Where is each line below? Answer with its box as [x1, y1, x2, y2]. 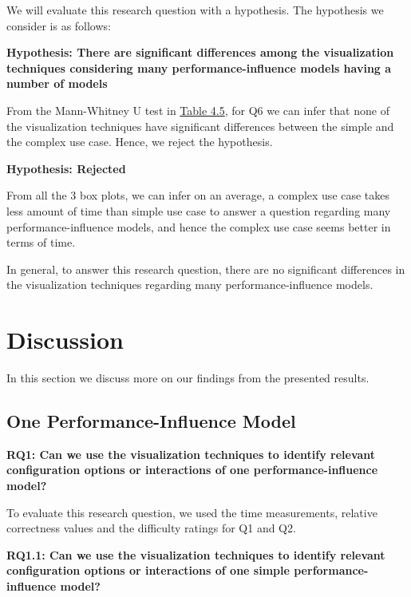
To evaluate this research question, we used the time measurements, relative [6, 504, 377, 520]
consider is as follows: [6, 17, 111, 34]
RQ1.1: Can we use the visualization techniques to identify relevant [6, 546, 385, 563]
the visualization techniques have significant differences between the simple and [6, 117, 394, 134]
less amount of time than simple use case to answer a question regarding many [6, 202, 391, 219]
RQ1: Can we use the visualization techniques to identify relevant [6, 445, 376, 462]
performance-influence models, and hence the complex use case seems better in [6, 218, 391, 235]
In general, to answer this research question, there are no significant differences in [6, 260, 405, 277]
